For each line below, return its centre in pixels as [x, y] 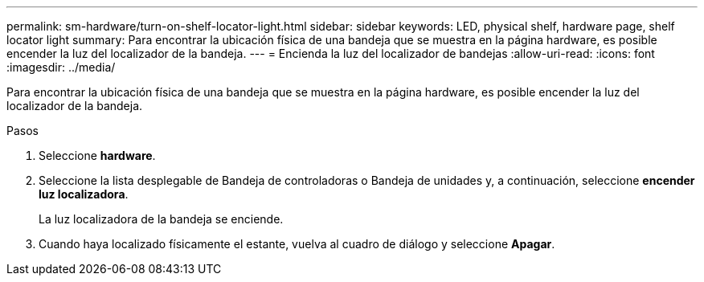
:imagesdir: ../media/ [61, 67]
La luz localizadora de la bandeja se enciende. [161, 219]
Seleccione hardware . [97, 155]
